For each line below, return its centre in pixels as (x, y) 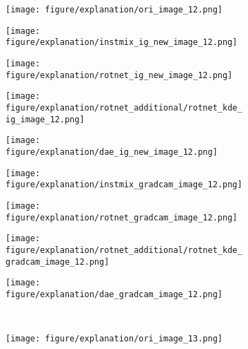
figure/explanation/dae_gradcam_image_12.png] (114, 294)
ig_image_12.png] (45, 119)
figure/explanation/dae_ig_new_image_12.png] (112, 152)
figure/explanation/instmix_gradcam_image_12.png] (124, 185)
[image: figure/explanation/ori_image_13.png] (114, 339)
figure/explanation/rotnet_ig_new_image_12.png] (119, 75)
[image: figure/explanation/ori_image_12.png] (114, 10)
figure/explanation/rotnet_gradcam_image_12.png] (122, 217)
